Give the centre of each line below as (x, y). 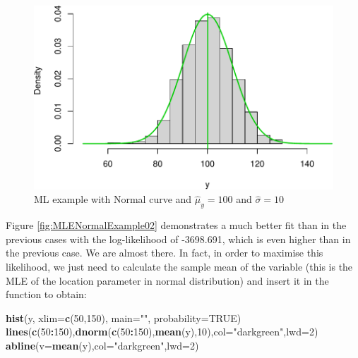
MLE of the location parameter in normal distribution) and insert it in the (167, 280)
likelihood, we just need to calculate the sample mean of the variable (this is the (179, 266)
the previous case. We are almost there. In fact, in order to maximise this (165, 253)
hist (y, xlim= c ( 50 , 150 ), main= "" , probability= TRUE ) (124, 317)
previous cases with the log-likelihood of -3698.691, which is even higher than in (178, 239)
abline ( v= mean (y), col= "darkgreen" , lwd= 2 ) (102, 345)
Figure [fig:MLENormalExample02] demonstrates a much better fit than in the (176, 225)
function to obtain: (46, 294)
